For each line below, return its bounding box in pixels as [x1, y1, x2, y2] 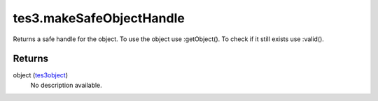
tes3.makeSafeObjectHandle [13, 10, 185, 26]
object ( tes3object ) [13, 71, 69, 79]
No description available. [30, 81, 103, 89]
